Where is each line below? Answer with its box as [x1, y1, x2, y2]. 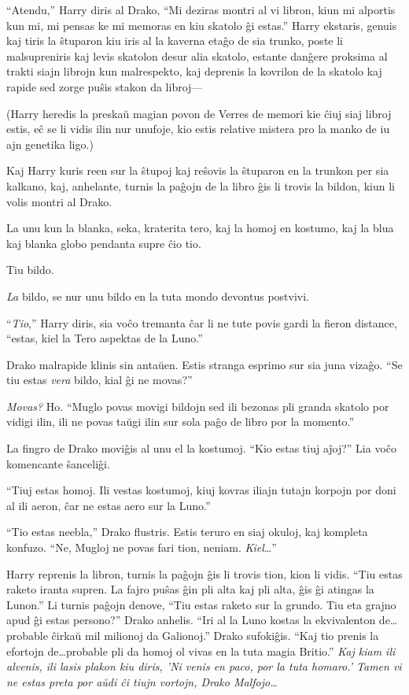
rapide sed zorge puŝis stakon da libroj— [6, 78, 203, 94]
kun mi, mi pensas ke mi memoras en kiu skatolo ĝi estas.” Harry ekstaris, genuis [6, 17, 397, 33]
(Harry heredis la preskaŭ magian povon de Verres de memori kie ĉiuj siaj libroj [6, 105, 392, 121]
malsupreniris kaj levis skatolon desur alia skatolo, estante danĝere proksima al [6, 47, 388, 64]
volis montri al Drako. [6, 193, 112, 209]
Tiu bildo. [6, 261, 54, 278]
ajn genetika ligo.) [6, 135, 94, 152]
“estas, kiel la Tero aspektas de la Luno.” [6, 330, 203, 346]
